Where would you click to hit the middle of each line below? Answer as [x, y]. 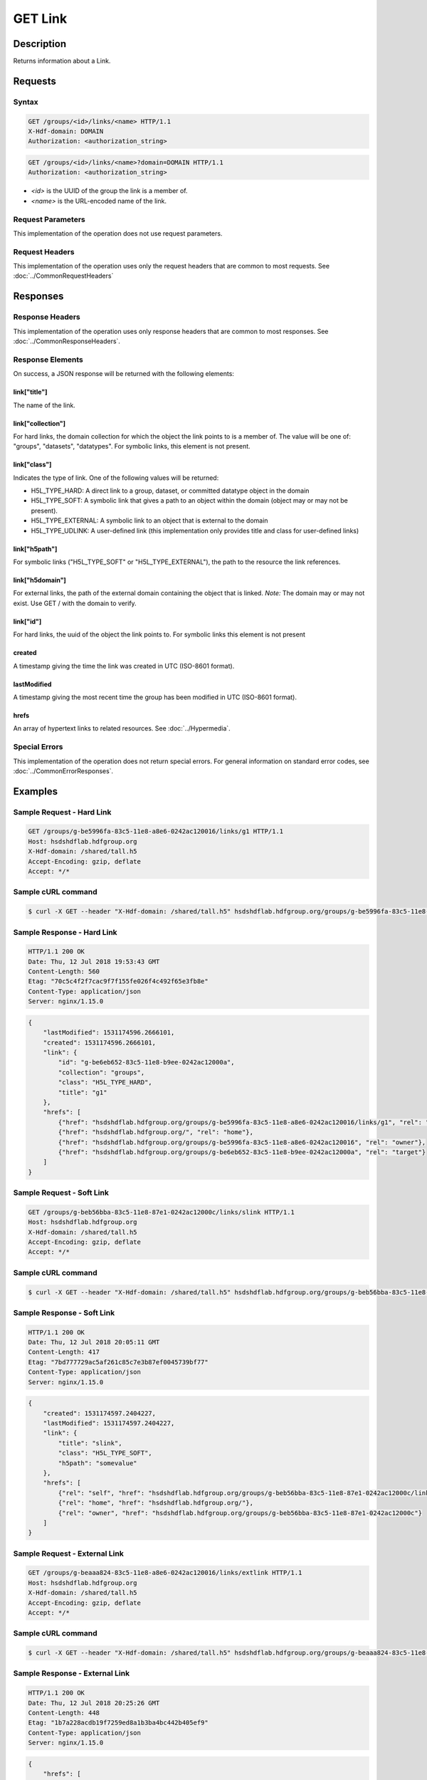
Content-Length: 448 [64, 1713]
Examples [36, 791]
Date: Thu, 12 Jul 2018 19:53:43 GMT [94, 962]
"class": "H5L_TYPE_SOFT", [105, 1453]
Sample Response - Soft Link [64, 1312]
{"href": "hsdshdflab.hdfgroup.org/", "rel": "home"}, [156, 1132]
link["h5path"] [35, 549]
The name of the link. [44, 405]
